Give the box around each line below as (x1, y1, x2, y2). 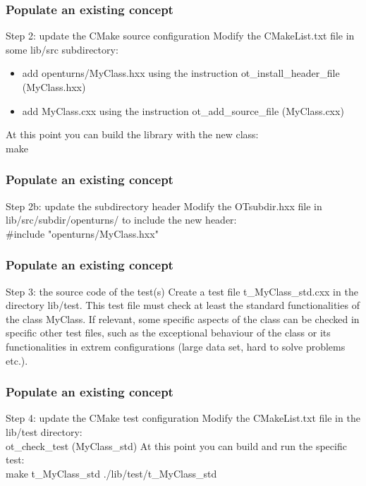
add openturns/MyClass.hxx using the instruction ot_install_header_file (22, 66, 340, 80)
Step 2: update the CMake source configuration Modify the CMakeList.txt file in (6, 28, 355, 43)
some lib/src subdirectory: (6, 42, 118, 56)
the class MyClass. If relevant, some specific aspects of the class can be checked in (6, 311, 360, 326)
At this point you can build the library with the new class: (6, 127, 259, 142)
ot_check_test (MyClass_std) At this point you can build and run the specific (6, 438, 347, 453)
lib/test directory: (6, 424, 83, 439)
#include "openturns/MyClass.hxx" (6, 226, 159, 241)
